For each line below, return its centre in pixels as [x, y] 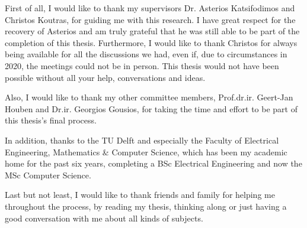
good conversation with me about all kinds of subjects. [104, 218]
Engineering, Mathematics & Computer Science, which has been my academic [146, 152]
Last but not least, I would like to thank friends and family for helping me [140, 195]
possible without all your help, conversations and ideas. [105, 77]
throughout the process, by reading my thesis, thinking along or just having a [146, 206]
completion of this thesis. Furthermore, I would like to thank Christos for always [151, 42]
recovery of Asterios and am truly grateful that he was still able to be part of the [152, 31]
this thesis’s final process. [51, 120]
